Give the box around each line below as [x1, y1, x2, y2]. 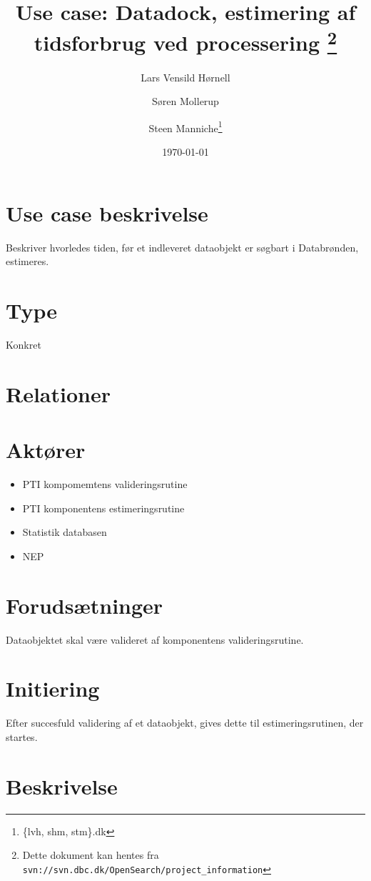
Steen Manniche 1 [148, 118, 223, 135]
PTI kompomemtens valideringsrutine [22, 477, 188, 492]
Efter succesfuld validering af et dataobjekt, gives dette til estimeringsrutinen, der [6, 715, 364, 730]
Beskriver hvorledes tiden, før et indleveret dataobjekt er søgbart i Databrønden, [6, 239, 359, 254]
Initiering [6, 674, 100, 703]
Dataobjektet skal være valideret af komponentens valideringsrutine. [6, 632, 304, 647]
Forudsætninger [6, 590, 163, 619]
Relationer [6, 379, 111, 408]
